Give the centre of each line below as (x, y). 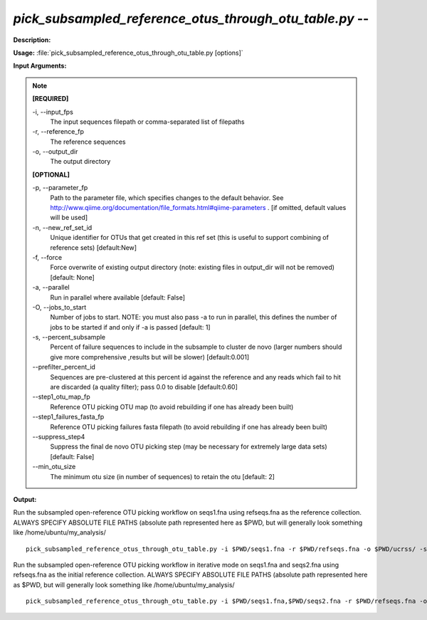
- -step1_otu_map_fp (61, 397)
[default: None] (73, 277)
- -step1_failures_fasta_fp (68, 417)
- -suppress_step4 (59, 437)
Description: (32, 40)
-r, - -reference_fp (58, 132)
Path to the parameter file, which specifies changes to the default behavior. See (167, 198)
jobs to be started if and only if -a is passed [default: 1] (130, 327)
